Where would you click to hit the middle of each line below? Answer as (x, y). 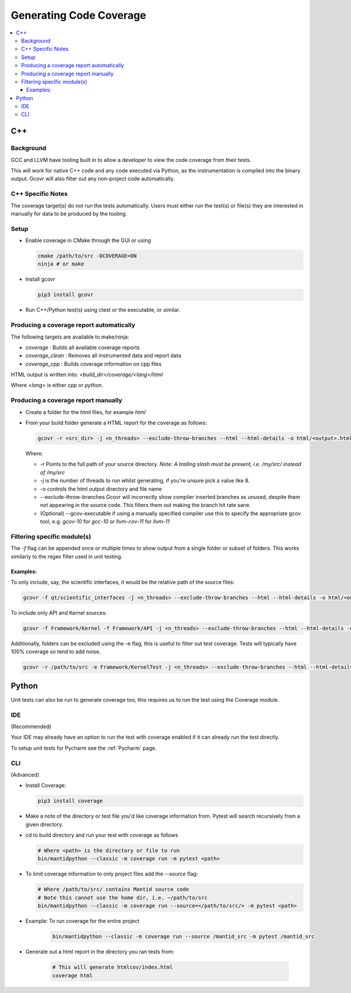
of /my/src (53, 472)
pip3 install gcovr (66, 295)
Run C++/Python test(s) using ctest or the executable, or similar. (103, 310)
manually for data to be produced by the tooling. (69, 213)
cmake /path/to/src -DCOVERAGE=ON (87, 256)
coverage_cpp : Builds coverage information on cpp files (94, 364)
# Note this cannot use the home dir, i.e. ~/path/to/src (123, 897)
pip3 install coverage (70, 801)
